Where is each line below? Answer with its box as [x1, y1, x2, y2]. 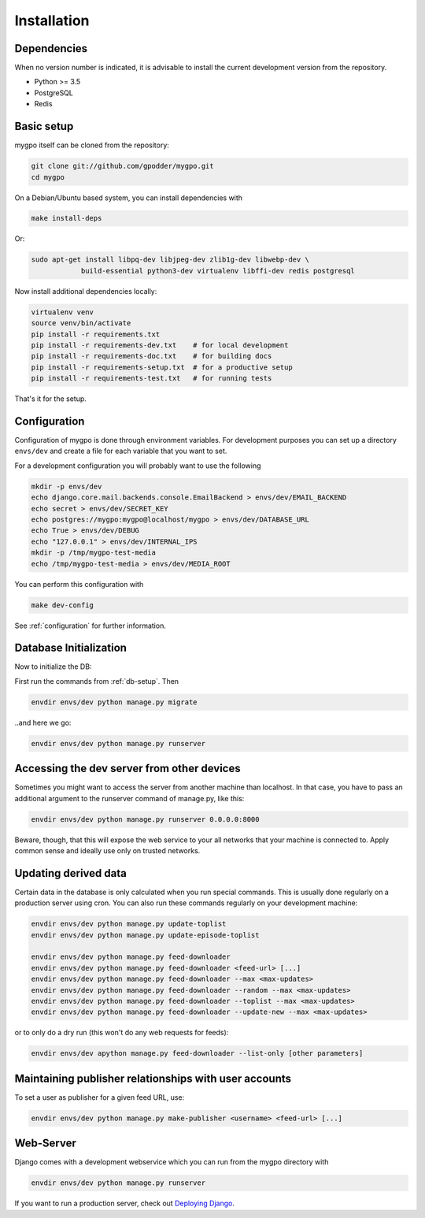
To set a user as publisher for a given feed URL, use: [14, 1092, 185, 1102]
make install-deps [31, 214, 102, 223]
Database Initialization [14, 641, 128, 655]
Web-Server [14, 1137, 76, 1150]
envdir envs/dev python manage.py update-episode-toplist [31, 930, 260, 939]
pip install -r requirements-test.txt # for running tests [31, 374, 272, 383]
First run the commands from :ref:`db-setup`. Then [14, 676, 179, 685]
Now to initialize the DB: [14, 662, 92, 671]
